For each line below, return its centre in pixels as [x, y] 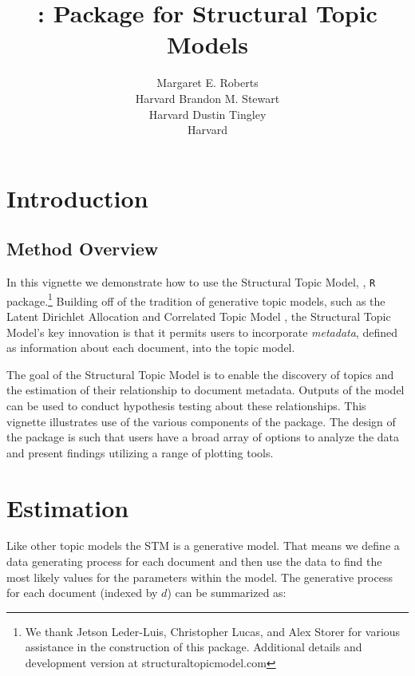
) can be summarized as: [227, 593]
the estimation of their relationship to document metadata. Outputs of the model [206, 390]
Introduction [77, 198]
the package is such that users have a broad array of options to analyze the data [203, 437]
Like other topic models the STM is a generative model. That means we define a [203, 546]
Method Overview [83, 249]
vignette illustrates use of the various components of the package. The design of [201, 421]
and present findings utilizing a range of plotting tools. [140, 452]
